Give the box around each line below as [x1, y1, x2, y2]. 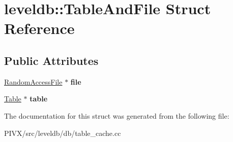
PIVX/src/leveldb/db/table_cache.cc [4, 127, 121, 138]
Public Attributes [4, 52, 99, 68]
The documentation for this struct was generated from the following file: [4, 110, 229, 121]
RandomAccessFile [4, 76, 63, 87]
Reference [4, 18, 75, 39]
